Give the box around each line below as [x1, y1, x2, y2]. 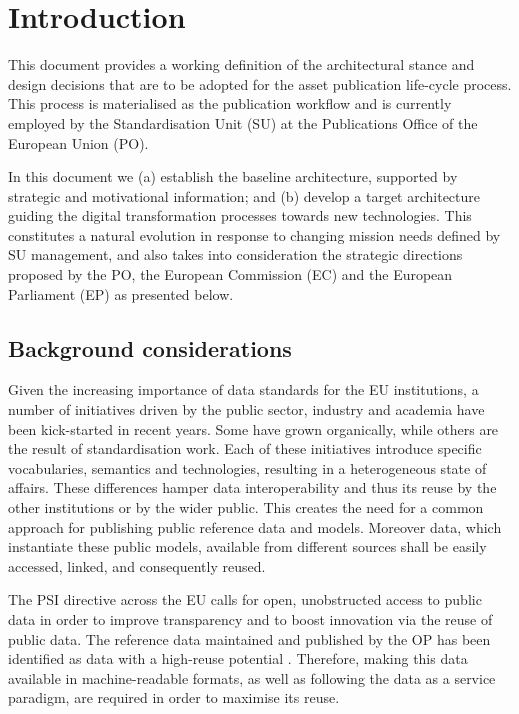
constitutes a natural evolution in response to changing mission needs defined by [8, 224, 501, 245]
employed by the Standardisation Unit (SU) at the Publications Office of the [8, 112, 478, 133]
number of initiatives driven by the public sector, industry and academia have [8, 399, 485, 420]
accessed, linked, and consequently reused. [8, 555, 266, 576]
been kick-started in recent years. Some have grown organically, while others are [8, 418, 499, 439]
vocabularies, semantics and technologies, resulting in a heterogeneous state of [8, 457, 487, 478]
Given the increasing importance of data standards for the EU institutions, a [8, 379, 479, 400]
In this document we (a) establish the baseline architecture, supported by [8, 166, 458, 187]
